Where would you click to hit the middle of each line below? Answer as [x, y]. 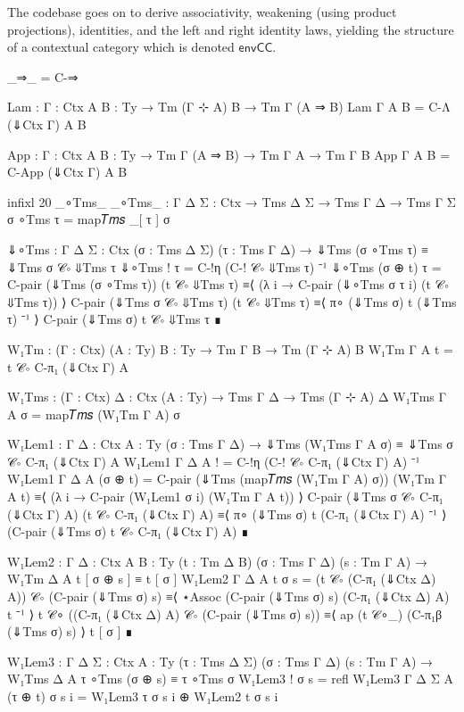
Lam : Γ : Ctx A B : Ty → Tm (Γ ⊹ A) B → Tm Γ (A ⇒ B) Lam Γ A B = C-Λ [229, 107]
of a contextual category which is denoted [121, 47]
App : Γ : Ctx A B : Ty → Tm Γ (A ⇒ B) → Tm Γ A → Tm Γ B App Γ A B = [229, 154]
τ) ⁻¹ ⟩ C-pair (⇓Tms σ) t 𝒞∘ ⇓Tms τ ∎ [115, 319]
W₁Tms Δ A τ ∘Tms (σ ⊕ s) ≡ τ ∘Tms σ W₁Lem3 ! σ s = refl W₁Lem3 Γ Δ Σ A [230, 679]
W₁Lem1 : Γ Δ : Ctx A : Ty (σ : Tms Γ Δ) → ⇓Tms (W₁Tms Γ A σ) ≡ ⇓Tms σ [230, 444]
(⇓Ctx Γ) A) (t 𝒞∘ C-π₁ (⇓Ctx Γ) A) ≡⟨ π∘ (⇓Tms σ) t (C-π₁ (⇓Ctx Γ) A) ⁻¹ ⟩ [227, 513]
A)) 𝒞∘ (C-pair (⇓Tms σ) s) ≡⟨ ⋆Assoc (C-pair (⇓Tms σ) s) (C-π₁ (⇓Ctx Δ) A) [228, 596]
